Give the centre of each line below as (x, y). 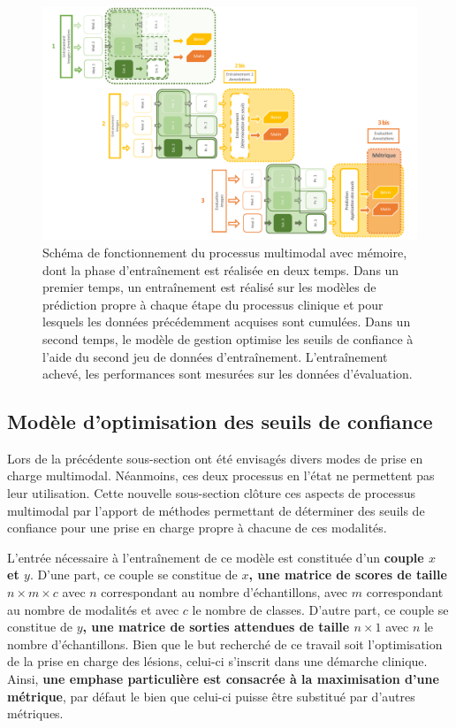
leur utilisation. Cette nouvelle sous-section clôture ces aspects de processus (212, 493)
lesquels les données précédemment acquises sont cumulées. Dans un (227, 322)
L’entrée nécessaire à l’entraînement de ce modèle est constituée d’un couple (216, 557)
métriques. (35, 713)
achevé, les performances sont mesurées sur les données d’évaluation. (228, 374)
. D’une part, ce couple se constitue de (133, 575)
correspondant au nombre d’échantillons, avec (224, 592)
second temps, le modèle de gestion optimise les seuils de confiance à (228, 338)
